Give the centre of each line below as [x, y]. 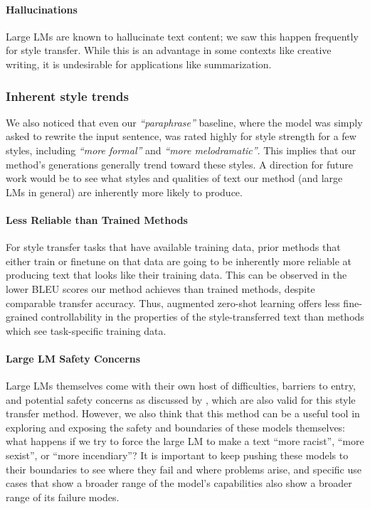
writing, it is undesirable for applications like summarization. [139, 64]
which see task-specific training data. [86, 330]
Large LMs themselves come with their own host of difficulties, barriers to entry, [181, 386]
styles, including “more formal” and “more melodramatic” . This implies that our [181, 150]
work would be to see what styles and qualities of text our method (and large [174, 178]
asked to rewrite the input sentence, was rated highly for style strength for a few [181, 136]
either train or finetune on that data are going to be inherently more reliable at [179, 261]
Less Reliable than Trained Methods [97, 219]
